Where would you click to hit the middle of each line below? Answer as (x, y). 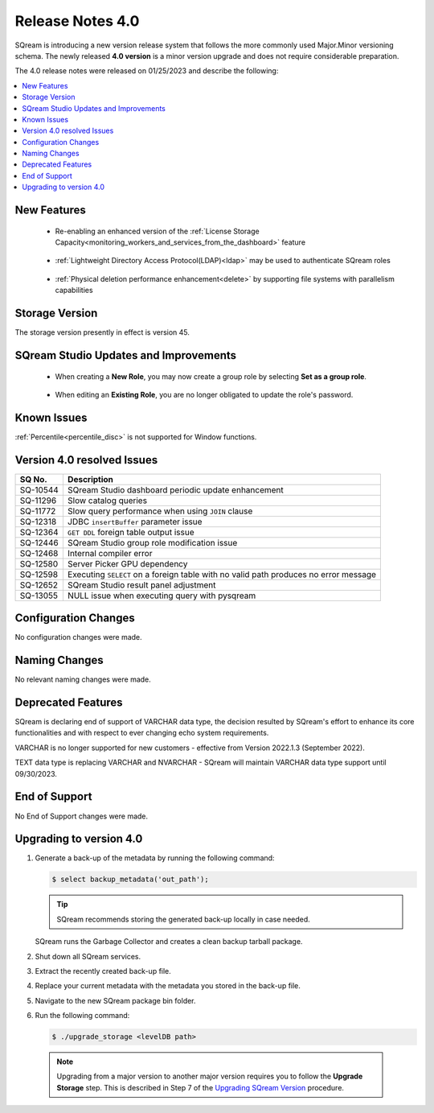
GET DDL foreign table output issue (131, 532)
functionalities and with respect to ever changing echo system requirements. (142, 733)
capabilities (74, 291)
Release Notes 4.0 (77, 21)
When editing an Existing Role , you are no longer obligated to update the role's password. (204, 394)
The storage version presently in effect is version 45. (102, 332)
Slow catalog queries (107, 501)
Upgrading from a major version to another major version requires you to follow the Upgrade (210, 1076)
